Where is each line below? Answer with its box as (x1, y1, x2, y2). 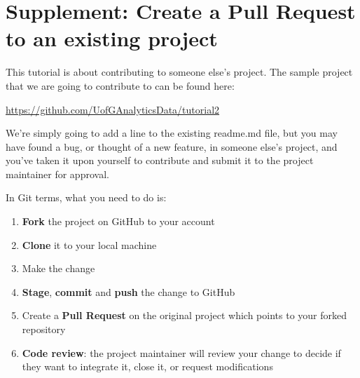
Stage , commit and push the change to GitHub (22, 284, 235, 299)
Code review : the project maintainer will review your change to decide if (22, 345, 341, 360)
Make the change (22, 261, 95, 276)
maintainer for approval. (6, 166, 109, 181)
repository (22, 322, 66, 337)
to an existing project (6, 24, 218, 53)
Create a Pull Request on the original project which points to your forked (22, 308, 347, 323)
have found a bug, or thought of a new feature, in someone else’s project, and (6, 139, 338, 154)
